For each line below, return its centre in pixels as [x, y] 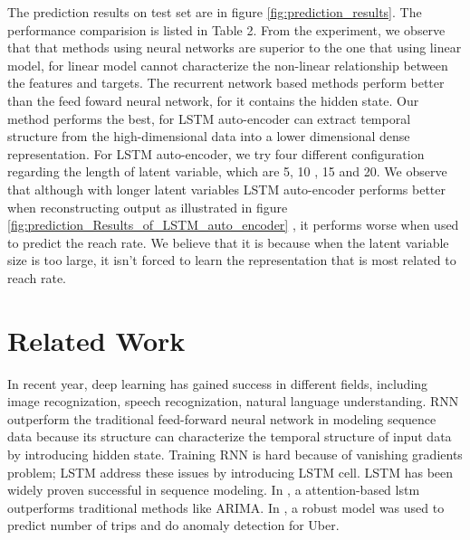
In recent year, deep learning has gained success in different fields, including [218, 383]
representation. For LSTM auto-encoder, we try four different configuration [216, 153]
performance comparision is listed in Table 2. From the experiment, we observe [226, 29]
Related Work [96, 340]
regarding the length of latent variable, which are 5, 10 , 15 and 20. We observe [227, 171]
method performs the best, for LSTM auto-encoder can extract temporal [209, 118]
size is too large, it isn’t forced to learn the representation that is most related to [232, 260]
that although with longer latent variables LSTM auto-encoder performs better [227, 189]
